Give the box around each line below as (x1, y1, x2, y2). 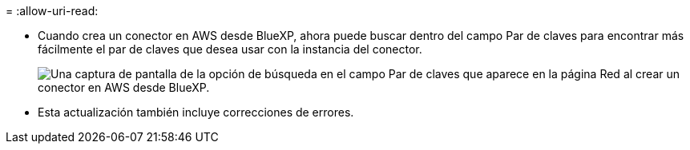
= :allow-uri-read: (6, 4, 99, 18)
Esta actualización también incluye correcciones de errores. (38, 105, 354, 119)
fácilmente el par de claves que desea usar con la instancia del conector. (38, 42, 422, 56)
